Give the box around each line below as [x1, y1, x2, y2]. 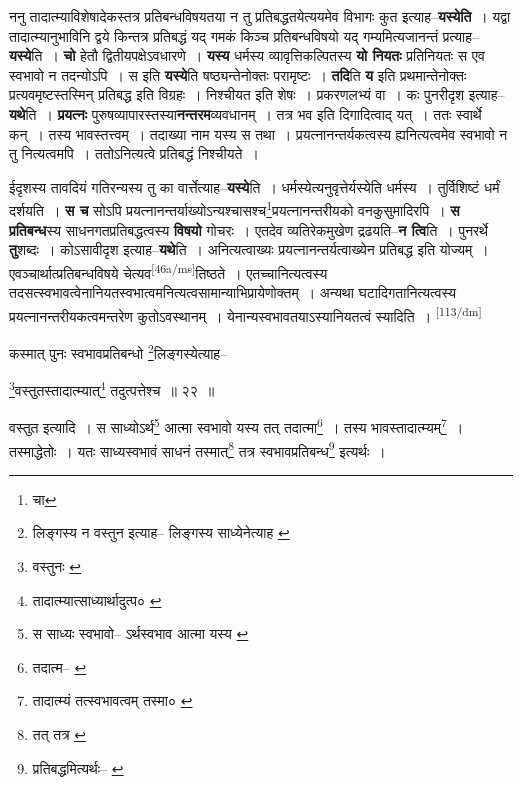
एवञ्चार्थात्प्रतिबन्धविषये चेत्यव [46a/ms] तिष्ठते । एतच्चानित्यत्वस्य [9, 259, 328, 283]
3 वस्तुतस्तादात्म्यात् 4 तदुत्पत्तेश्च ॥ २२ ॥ [9, 377, 215, 400]
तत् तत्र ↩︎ [32, 724, 86, 745]
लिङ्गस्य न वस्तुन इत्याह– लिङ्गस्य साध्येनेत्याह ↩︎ [32, 522, 290, 543]
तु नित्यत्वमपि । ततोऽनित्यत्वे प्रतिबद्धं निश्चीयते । [9, 143, 259, 164]
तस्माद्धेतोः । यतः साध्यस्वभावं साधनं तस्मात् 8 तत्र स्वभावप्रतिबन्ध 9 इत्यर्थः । [9, 437, 386, 461]
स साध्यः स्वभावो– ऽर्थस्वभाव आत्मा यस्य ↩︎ [32, 623, 249, 644]
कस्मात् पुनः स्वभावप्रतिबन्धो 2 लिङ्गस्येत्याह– [9, 339, 228, 363]
